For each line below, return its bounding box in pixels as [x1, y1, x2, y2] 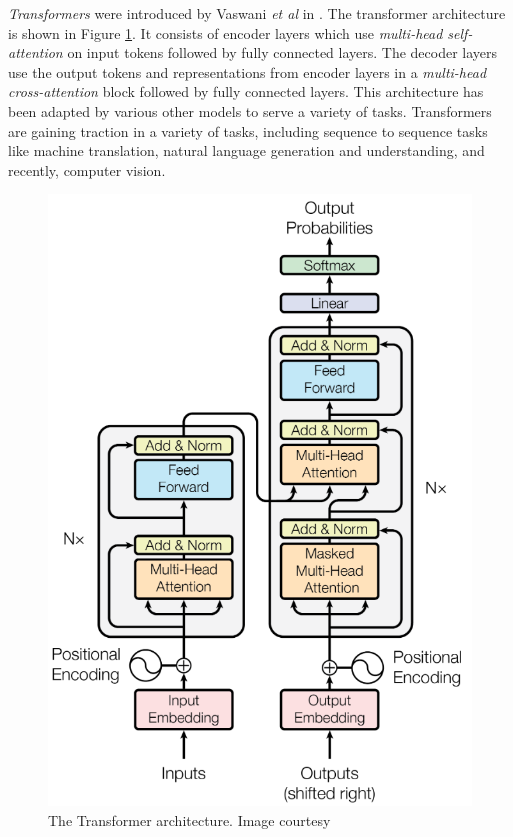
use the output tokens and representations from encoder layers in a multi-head [8, 61, 487, 82]
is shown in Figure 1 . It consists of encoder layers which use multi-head [8, 22, 443, 43]
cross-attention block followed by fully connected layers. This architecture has [8, 81, 484, 102]
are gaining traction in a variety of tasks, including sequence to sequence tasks [8, 120, 488, 141]
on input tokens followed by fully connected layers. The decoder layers [67, 42, 498, 63]
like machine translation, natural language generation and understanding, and [8, 140, 485, 161]
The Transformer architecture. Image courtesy [48, 809, 331, 830]
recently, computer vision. [8, 159, 166, 180]
